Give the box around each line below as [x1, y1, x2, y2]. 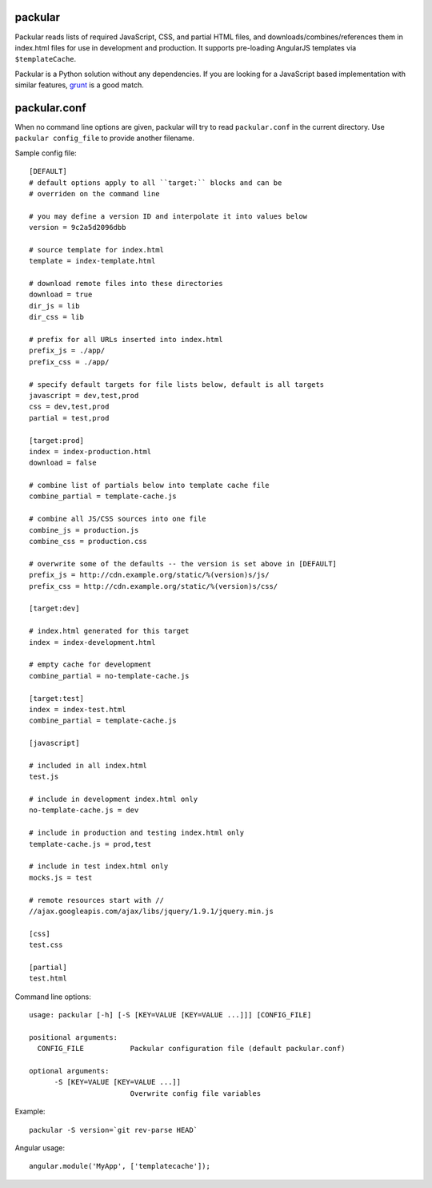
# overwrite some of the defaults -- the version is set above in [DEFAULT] [29, 559, 338, 568]
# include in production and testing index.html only [29, 828, 244, 837]
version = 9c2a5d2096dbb [29, 223, 126, 232]
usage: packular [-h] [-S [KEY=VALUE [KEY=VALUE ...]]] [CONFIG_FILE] [29, 1010, 312, 1020]
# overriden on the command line [29, 189, 160, 198]
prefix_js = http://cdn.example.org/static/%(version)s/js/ [29, 570, 270, 580]
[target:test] [29, 694, 84, 703]
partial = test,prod [29, 413, 110, 422]
